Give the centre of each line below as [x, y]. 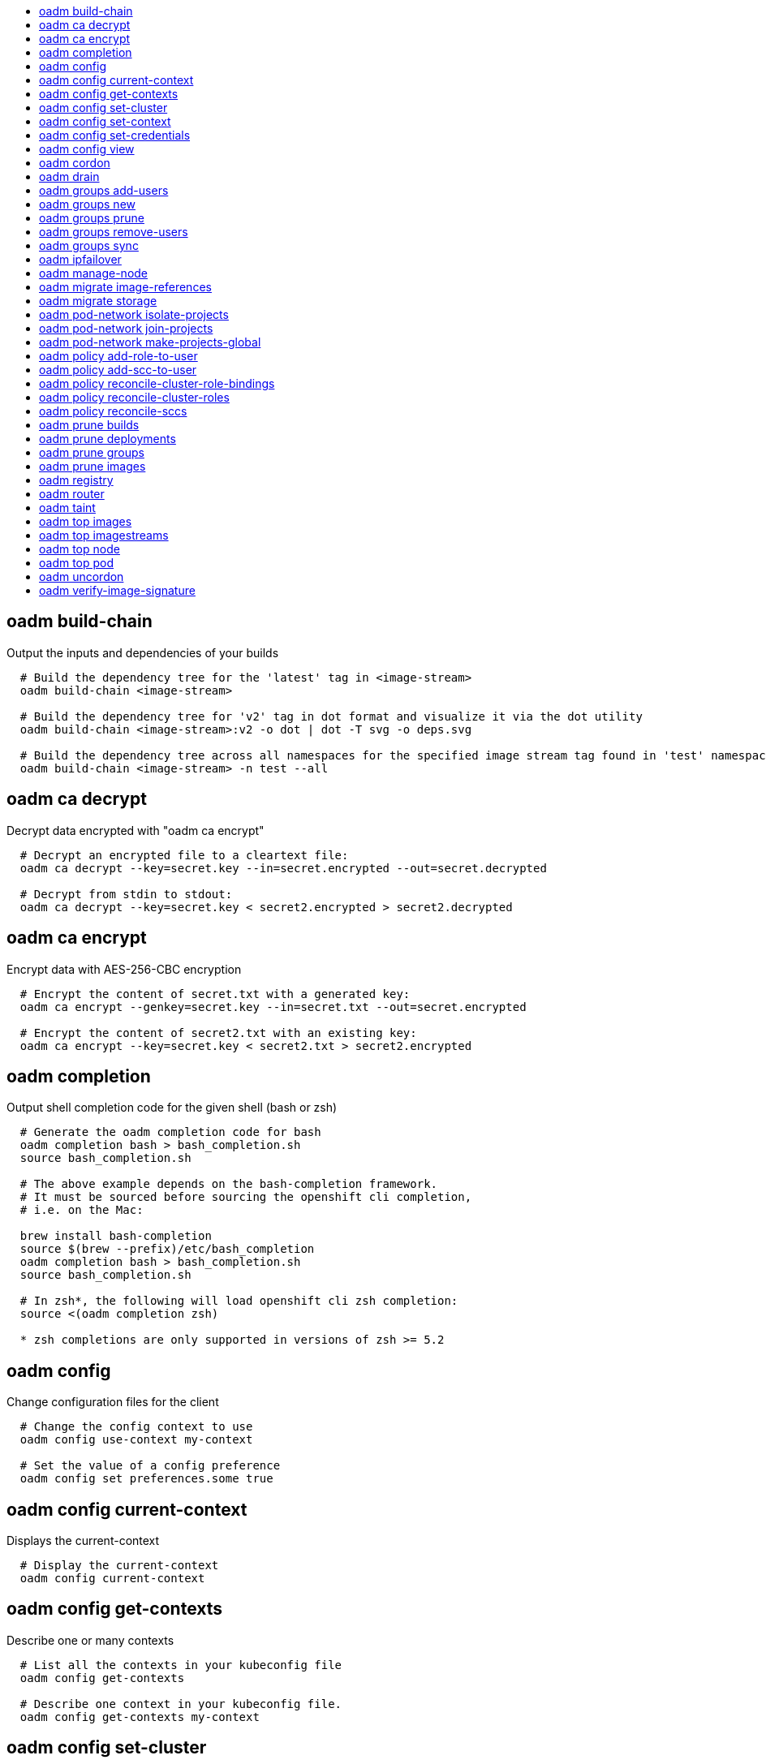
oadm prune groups [92, 452]
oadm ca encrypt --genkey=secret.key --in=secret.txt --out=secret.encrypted [273, 1007]
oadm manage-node [94, 273]
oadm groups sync [89, 245]
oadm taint [67, 508]
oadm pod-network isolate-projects [134, 314]
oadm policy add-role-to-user [118, 356]
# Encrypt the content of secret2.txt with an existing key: [218, 1033]
